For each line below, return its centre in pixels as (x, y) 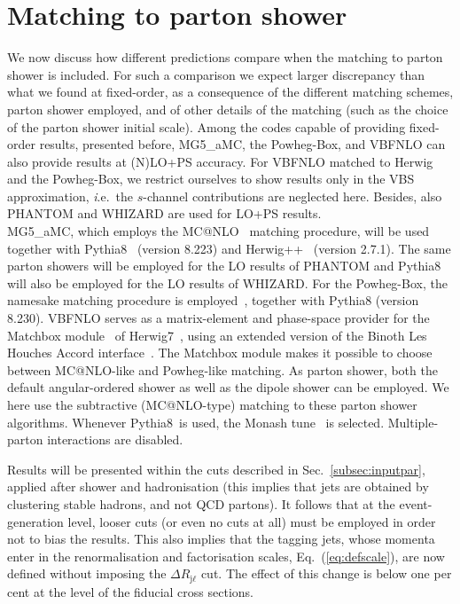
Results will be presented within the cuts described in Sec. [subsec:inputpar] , (216, 469)
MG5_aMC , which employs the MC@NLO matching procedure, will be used (218, 231)
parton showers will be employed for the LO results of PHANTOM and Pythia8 (224, 266)
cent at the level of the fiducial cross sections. (130, 591)
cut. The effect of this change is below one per (326, 573)
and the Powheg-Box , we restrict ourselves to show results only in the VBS (211, 179)
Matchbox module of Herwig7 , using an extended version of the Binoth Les (217, 335)
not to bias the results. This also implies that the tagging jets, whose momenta (221, 539)
